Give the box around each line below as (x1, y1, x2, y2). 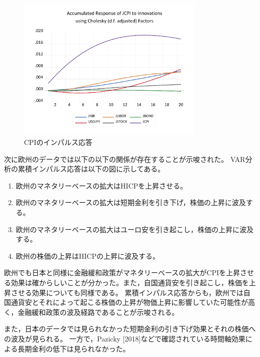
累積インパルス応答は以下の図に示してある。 (17, 163, 165, 174)
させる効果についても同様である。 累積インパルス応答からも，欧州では (10, 287, 243, 297)
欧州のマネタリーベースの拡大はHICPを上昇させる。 (15, 180, 187, 191)
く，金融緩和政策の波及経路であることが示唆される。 (4, 306, 179, 317)
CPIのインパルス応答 (24, 137, 92, 147)
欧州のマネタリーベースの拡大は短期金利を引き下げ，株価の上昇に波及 (15, 197, 246, 208)
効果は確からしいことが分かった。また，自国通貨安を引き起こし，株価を (10, 277, 249, 287)
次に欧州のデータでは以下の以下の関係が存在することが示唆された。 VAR (4, 153, 245, 164)
